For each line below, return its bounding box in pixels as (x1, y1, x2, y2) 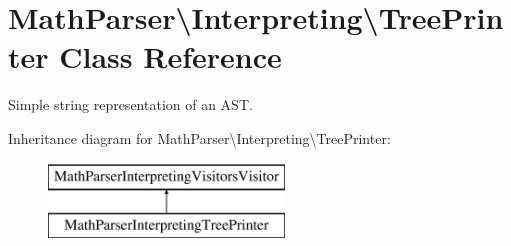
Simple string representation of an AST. (8, 94, 253, 115)
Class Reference (59, 36, 282, 77)
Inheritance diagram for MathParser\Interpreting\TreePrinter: (8, 127, 391, 148)
